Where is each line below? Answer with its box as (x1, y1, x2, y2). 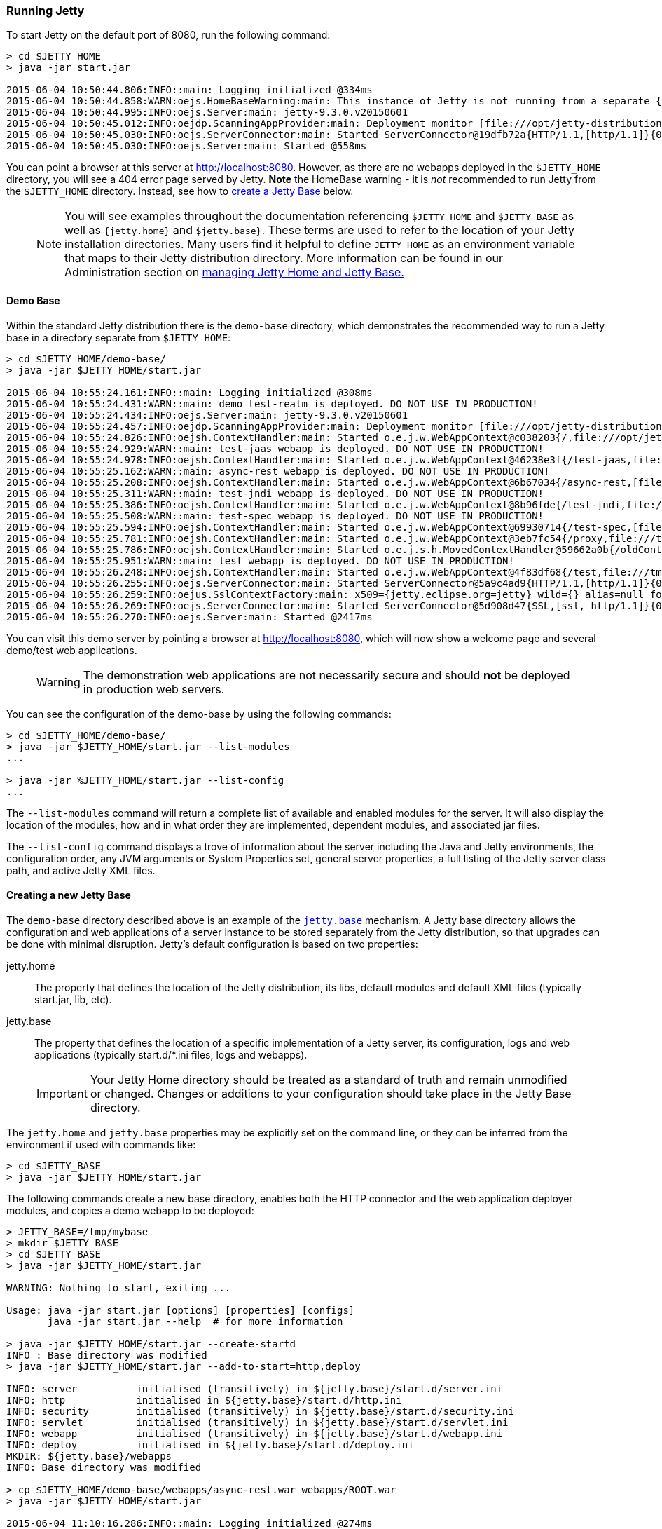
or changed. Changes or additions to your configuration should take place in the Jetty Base (90, 1086, 572, 1101)
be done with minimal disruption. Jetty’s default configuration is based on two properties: (6, 937, 418, 950)
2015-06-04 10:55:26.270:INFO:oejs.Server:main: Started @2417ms (6, 611, 373, 623)
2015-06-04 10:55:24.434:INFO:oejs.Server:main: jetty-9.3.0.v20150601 (6, 409, 408, 421)
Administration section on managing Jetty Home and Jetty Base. (64, 265, 404, 280)
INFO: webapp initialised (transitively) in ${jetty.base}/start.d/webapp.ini (6, 1427, 503, 1439)
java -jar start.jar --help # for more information (48, 1315, 343, 1327)
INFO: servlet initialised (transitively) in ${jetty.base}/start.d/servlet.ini (6, 1416, 509, 1428)
